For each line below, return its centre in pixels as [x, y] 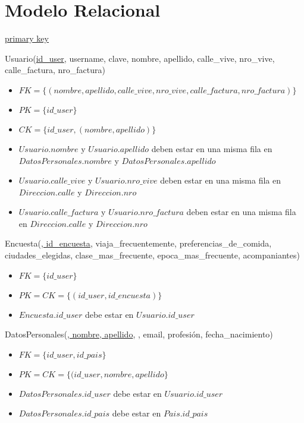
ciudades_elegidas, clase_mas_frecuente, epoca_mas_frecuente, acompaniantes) [152, 255]
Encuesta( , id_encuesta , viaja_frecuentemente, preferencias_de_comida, [138, 243]
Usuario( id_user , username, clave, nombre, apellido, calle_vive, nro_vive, [140, 58]
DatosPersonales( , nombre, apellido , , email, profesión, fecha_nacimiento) [139, 334]
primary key [27, 38]
